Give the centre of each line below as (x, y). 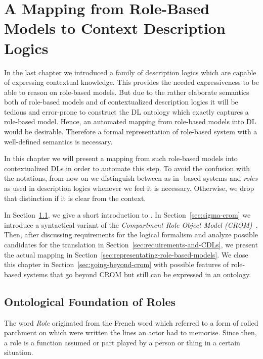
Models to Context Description (115, 28)
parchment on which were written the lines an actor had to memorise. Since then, (130, 332)
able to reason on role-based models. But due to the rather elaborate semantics (127, 92)
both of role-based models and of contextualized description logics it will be (121, 102)
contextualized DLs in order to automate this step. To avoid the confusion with (127, 168)
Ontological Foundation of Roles (90, 301)
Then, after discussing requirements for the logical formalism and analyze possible (131, 235)
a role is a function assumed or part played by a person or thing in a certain (122, 342)
